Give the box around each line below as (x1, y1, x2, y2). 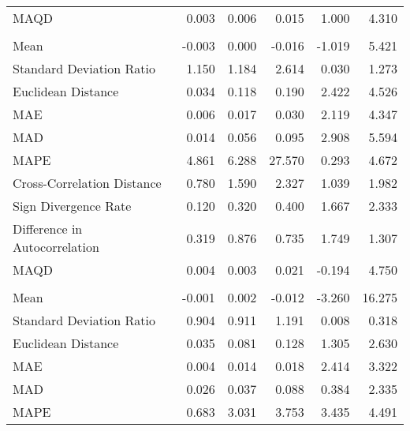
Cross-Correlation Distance (13, 174, 162, 192)
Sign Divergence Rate (13, 197, 132, 215)
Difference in (13, 219, 83, 238)
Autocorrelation (13, 238, 99, 256)
